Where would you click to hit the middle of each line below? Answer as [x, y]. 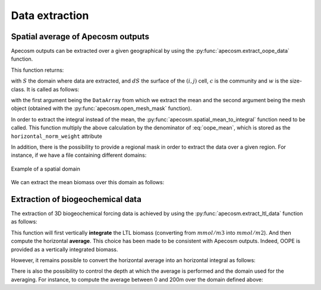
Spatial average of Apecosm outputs [80, 37]
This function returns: [37, 70]
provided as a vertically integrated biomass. [64, 249]
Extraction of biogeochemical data [76, 199]
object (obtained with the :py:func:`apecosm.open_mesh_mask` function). [101, 108]
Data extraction [50, 15]
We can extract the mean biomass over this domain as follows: [88, 182]
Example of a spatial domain [45, 169]
